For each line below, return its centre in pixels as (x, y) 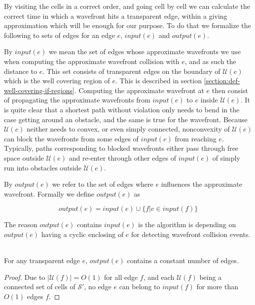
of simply (226, 157)
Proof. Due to (25, 277)
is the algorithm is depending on (187, 224)
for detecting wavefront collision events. (191, 234)
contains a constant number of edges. (183, 260)
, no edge (98, 287)
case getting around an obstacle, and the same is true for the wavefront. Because (126, 119)
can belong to (140, 287)
